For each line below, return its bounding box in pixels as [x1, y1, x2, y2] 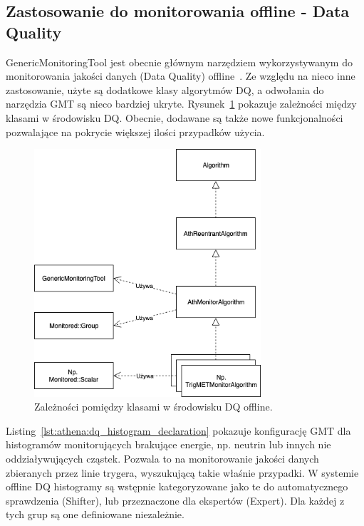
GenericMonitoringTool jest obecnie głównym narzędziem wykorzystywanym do [6, 54, 353, 69]
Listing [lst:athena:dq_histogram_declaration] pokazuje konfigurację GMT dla [6, 423, 351, 438]
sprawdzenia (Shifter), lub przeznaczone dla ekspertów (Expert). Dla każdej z [6, 493, 345, 507]
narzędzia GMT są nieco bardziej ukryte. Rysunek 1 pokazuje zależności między [6, 96, 357, 111]
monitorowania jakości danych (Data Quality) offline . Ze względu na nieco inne [6, 68, 355, 83]
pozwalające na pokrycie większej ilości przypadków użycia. [6, 124, 265, 139]
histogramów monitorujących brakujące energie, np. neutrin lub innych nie [6, 437, 331, 452]
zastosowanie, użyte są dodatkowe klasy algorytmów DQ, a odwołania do [6, 82, 324, 97]
